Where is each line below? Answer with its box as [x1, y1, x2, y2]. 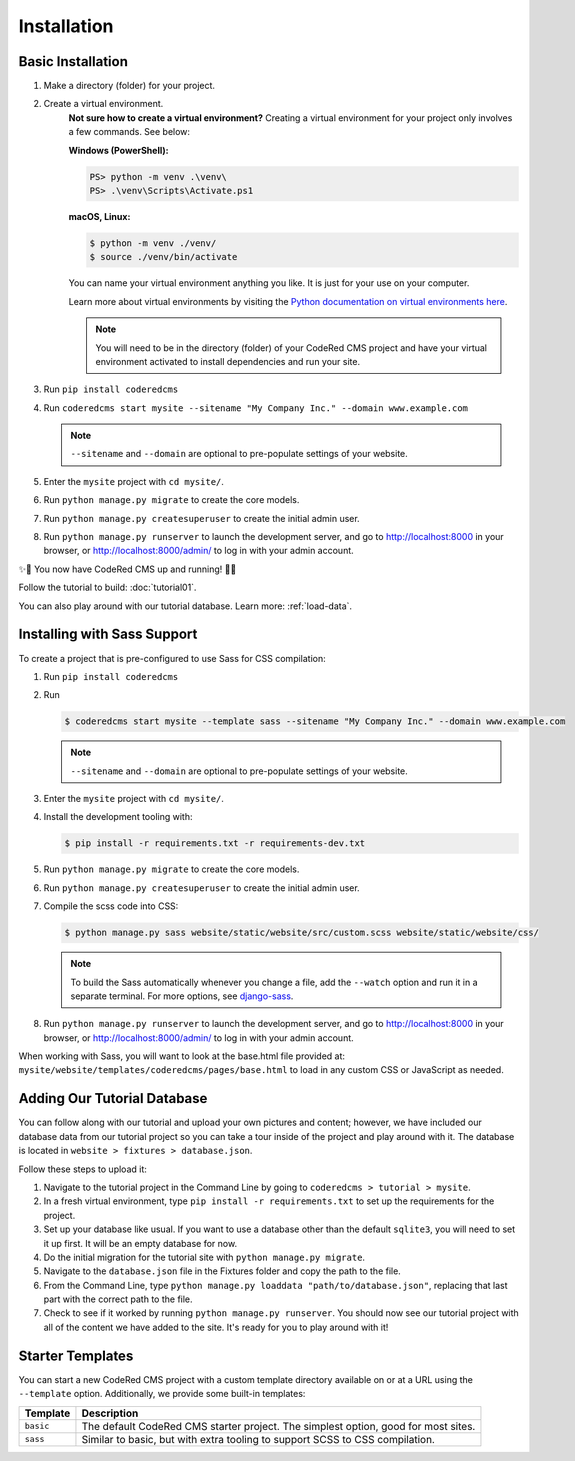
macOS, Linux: [68, 210, 131, 222]
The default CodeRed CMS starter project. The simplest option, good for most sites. [81, 1419, 476, 1433]
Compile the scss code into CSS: [43, 900, 179, 912]
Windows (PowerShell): [68, 144, 169, 156]
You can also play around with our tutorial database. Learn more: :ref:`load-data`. [18, 600, 353, 612]
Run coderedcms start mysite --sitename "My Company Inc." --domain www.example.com [43, 401, 469, 414]
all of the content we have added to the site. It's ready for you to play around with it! [43, 1321, 389, 1333]
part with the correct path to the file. [43, 1293, 194, 1305]
